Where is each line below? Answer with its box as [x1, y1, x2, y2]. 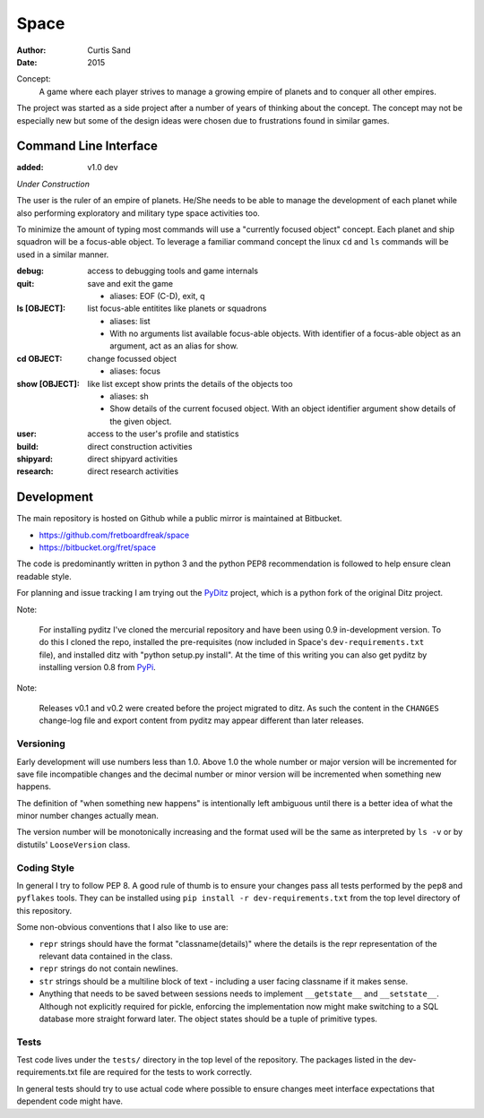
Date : [16, 56, 38, 67]
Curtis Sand [87, 45, 131, 56]
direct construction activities [87, 441, 193, 451]
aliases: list [109, 315, 151, 326]
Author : [16, 45, 47, 56]
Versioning [16, 737, 66, 750]
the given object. [109, 416, 172, 426]
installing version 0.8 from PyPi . [39, 662, 156, 673]
